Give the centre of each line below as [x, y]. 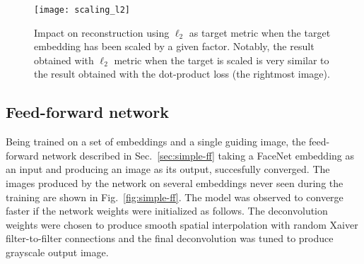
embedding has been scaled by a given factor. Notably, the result [174, 46]
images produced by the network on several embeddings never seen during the [175, 183]
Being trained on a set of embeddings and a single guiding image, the [156, 142]
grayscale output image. [57, 252]
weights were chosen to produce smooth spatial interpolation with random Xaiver [182, 224]
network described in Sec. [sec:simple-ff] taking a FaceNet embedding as [198, 155]
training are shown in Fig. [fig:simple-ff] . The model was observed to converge [175, 197]
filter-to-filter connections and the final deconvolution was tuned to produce [170, 238]
